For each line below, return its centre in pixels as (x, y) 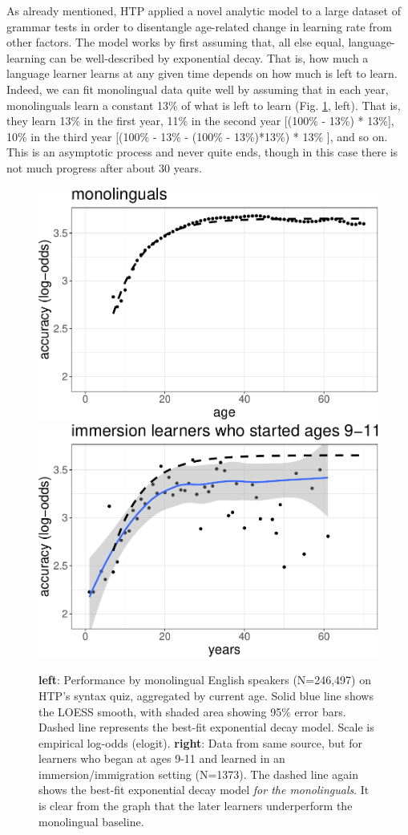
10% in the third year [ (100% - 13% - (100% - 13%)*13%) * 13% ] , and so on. (197, 136)
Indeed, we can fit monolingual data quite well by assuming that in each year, (198, 89)
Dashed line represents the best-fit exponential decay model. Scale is (206, 727)
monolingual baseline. (91, 821)
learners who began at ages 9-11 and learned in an (162, 758)
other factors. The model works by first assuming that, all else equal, (176, 42)
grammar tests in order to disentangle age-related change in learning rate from (199, 26)
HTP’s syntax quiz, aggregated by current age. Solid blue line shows (206, 695)
